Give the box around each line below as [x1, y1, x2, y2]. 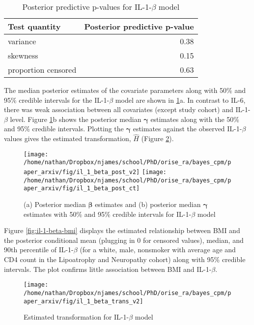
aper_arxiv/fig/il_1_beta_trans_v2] [24, 297, 143, 305]
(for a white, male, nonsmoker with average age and [80, 244, 236, 255]
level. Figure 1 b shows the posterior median [10, 114, 141, 124]
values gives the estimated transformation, [4, 133, 131, 144]
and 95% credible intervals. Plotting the [4, 123, 124, 134]
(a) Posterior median [24, 199, 86, 209]
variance [8, 35, 36, 47]
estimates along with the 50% [150, 114, 239, 124]
